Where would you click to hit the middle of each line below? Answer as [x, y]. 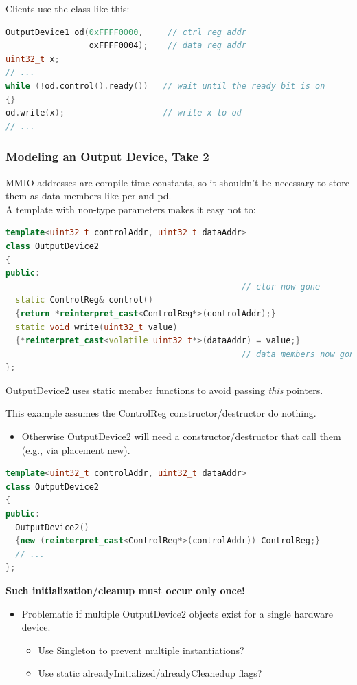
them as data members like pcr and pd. [89, 196]
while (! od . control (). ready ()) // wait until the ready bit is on [165, 86]
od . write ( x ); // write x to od [124, 113]
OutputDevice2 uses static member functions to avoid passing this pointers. [164, 390]
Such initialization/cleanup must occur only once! [125, 590]
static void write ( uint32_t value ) [96, 327]
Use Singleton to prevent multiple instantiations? [141, 650]
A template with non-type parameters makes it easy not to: [131, 209]
